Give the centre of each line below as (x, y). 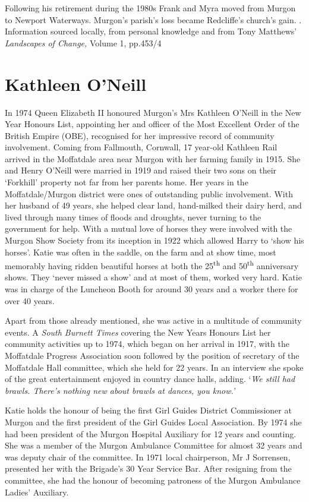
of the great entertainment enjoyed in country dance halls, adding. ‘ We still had (150, 379)
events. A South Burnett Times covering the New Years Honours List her (138, 332)
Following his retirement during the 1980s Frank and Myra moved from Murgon (150, 8)
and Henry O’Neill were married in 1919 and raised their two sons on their (141, 170)
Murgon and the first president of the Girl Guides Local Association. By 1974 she (153, 422)
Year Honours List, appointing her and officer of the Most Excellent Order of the (152, 124)
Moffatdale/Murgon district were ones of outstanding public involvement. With (149, 193)
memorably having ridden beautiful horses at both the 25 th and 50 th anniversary (152, 265)
